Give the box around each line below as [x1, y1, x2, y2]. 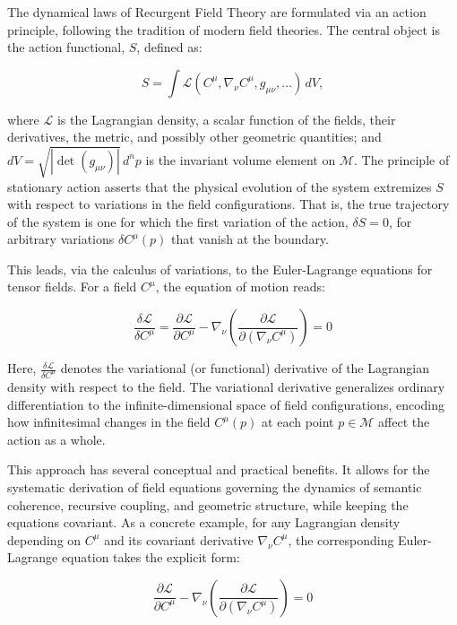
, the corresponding [288, 530, 394, 549]
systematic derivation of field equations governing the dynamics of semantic [7, 477, 422, 496]
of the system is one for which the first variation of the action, [7, 212, 349, 230]
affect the [378, 412, 430, 431]
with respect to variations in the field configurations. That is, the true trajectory [7, 195, 450, 213]
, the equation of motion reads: [155, 277, 325, 296]
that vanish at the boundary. [171, 230, 329, 248]
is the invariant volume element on [145, 150, 336, 169]
